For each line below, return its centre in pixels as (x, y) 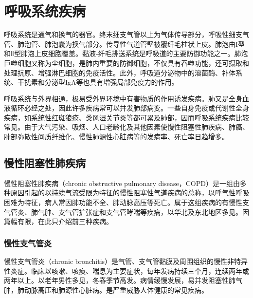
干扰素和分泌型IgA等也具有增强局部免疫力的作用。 (98, 82)
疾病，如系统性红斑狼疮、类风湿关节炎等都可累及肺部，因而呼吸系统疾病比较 (126, 117)
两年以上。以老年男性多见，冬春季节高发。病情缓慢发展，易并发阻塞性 (116, 280)
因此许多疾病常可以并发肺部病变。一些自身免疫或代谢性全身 (154, 108)
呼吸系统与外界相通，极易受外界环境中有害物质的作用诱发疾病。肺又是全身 (123, 98)
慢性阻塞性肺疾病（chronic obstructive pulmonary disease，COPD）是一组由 (122, 183)
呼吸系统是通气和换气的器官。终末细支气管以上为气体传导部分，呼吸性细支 (123, 34)
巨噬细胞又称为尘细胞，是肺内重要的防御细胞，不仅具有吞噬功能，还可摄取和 (126, 63)
